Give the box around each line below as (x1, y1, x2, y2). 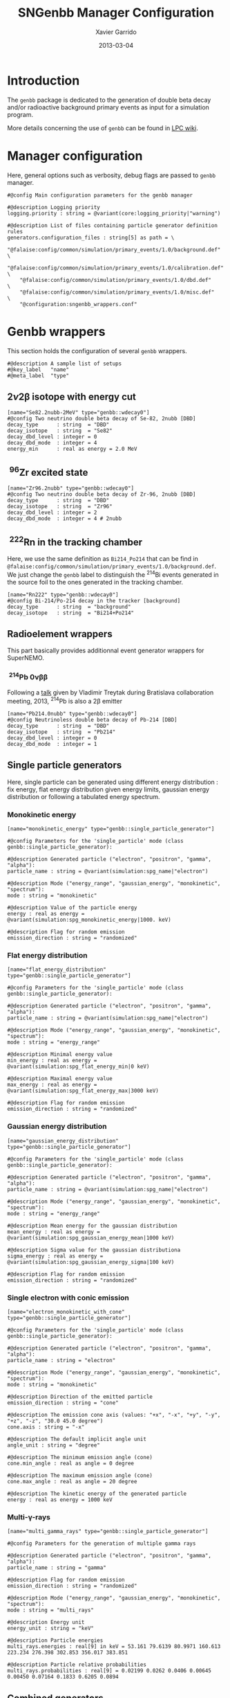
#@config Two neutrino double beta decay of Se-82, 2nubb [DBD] (7, 415, 196, 422)
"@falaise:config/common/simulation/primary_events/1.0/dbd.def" (19, 276, 212, 283)
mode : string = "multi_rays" (7, 1607, 95, 1614)
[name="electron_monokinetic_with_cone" (7, 1308, 126, 1315)
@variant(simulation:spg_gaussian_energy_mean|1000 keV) (7, 1234, 175, 1241)
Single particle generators (7, 760, 122, 771)
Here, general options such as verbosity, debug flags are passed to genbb (7, 171, 216, 179)
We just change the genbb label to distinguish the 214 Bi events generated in (7, 569, 219, 579)
